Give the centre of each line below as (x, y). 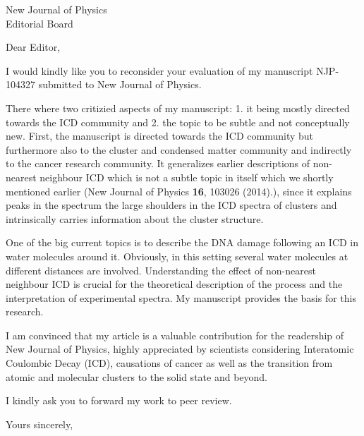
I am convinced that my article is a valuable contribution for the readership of (175, 335)
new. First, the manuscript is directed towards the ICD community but (160, 136)
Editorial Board (40, 23)
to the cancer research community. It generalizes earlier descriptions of (158, 163)
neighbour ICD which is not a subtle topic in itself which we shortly (187, 177)
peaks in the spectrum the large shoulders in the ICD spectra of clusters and (171, 205)
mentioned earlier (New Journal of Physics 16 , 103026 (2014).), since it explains (179, 191)
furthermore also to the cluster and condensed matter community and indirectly (179, 149)
